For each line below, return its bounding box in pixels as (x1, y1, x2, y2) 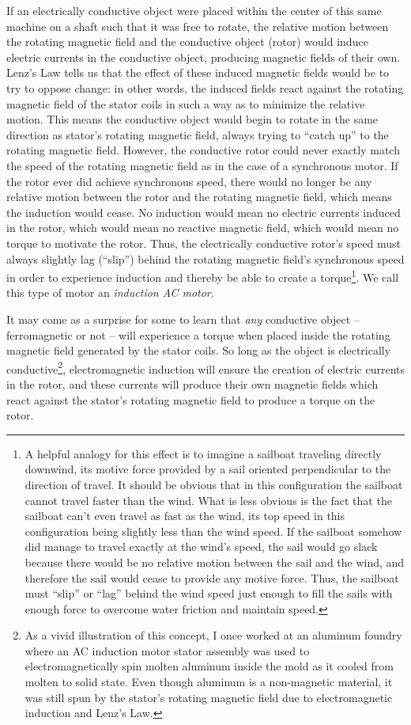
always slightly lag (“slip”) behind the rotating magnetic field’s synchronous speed (6, 250, 405, 267)
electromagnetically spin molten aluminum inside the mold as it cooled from (25, 658, 394, 674)
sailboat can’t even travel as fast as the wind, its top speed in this (25, 507, 345, 524)
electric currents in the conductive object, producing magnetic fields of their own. (6, 48, 401, 65)
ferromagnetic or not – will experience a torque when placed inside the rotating (6, 326, 390, 343)
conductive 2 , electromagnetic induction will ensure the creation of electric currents (6, 358, 405, 377)
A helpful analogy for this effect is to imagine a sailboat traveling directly (25, 445, 382, 461)
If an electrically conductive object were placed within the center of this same (6, 2, 382, 18)
